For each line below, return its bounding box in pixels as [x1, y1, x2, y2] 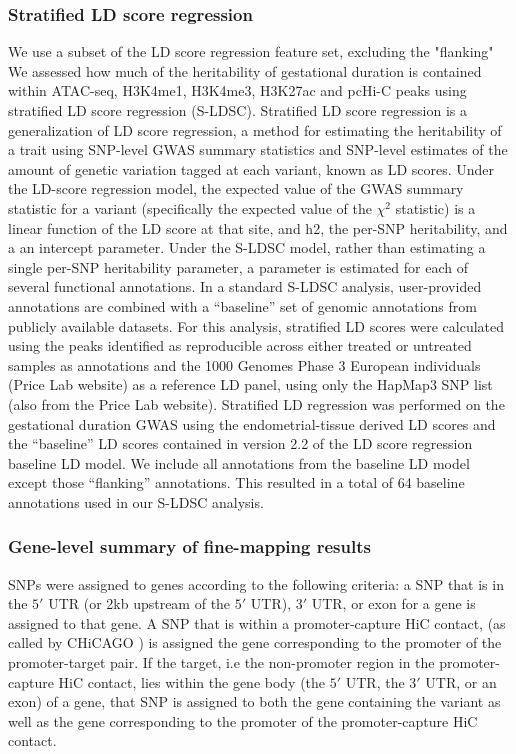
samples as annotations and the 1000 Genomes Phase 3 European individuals [8, 354, 481, 375]
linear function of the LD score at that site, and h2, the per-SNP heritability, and [8, 217, 508, 238]
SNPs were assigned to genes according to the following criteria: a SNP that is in [8, 573, 504, 594]
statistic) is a [395, 197, 476, 218]
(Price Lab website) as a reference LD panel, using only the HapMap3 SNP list [8, 374, 493, 395]
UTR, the [345, 671, 405, 692]
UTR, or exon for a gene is [311, 593, 476, 614]
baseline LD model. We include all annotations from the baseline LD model [8, 452, 470, 473]
